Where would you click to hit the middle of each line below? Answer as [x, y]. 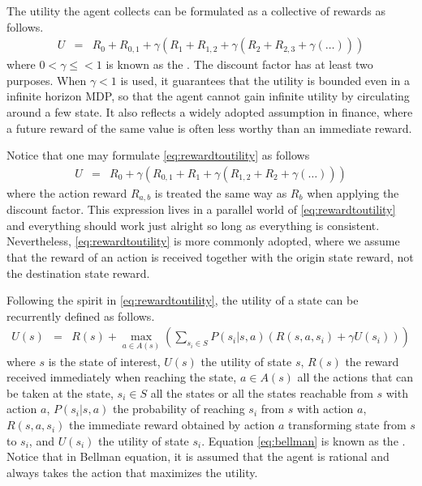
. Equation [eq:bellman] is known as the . [304, 440]
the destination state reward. [78, 273]
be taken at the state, [60, 392]
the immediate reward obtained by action [172, 425]
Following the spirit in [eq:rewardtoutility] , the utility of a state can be [183, 300]
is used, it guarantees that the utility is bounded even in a [265, 80]
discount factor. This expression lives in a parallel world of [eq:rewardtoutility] [201, 209]
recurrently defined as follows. [81, 315]
